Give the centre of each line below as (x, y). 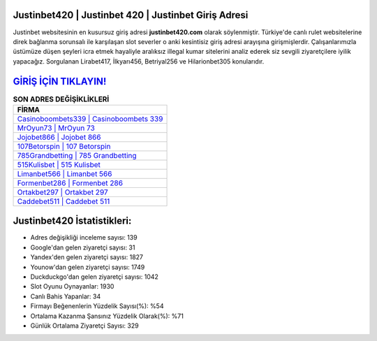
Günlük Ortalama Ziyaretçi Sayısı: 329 (84, 326)
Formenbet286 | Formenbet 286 (70, 183)
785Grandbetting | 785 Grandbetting (77, 155)
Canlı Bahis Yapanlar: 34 (66, 296)
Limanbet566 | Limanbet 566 (65, 173)
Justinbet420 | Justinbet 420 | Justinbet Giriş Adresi (131, 15)
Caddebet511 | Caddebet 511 (64, 201)
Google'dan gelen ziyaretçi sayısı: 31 (83, 247)
